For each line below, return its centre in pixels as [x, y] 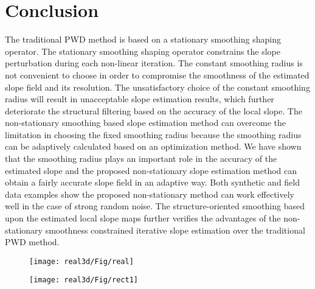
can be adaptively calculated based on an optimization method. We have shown [153, 146]
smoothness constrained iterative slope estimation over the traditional [175, 230]
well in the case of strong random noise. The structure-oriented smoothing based [155, 206]
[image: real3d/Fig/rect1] [84, 280]
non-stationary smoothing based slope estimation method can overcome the [146, 123]
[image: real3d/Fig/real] [81, 261]
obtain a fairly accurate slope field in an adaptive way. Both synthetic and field [153, 182]
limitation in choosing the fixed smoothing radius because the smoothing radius [153, 134]
